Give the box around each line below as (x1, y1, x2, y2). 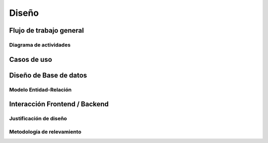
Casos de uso (9, 55, 52, 64)
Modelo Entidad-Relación (9, 86, 72, 93)
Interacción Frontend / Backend (9, 100, 109, 108)
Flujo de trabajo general (9, 26, 84, 35)
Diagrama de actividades (9, 41, 71, 48)
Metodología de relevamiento (9, 128, 81, 135)
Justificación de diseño (9, 115, 67, 122)
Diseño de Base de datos (9, 71, 87, 79)
